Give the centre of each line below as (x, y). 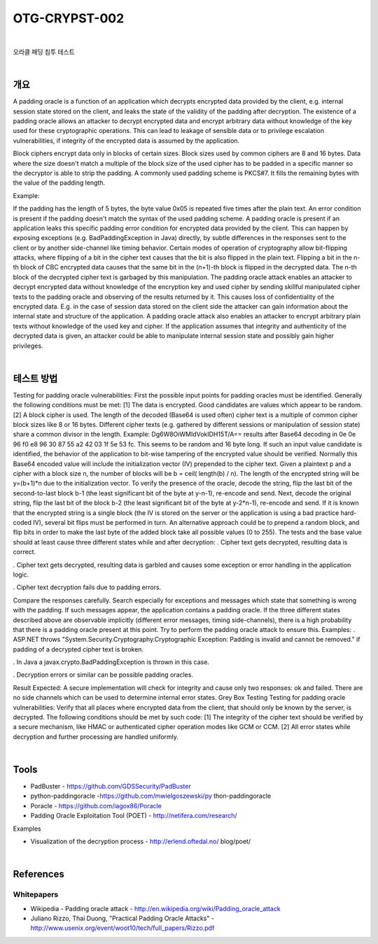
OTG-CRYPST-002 (69, 18)
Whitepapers (36, 894)
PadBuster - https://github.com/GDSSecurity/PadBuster (111, 787)
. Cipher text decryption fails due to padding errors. (87, 587)
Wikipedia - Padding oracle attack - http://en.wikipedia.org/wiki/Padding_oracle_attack (156, 908)
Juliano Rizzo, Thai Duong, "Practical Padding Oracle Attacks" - (122, 918)
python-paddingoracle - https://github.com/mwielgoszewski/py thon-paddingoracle (151, 796)
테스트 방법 (35, 378)
